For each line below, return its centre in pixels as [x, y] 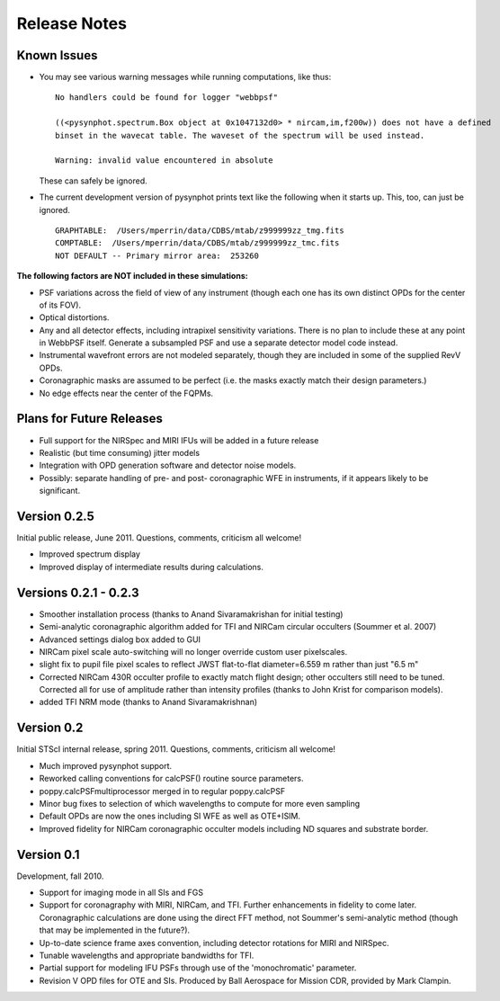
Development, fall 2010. [60, 876]
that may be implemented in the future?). [115, 930]
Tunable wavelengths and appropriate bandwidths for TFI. [147, 955]
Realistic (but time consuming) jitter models [120, 452]
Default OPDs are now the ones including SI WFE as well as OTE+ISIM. [170, 816]
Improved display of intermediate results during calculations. [152, 567]
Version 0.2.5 [55, 516]
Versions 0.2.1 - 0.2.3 [78, 592]
